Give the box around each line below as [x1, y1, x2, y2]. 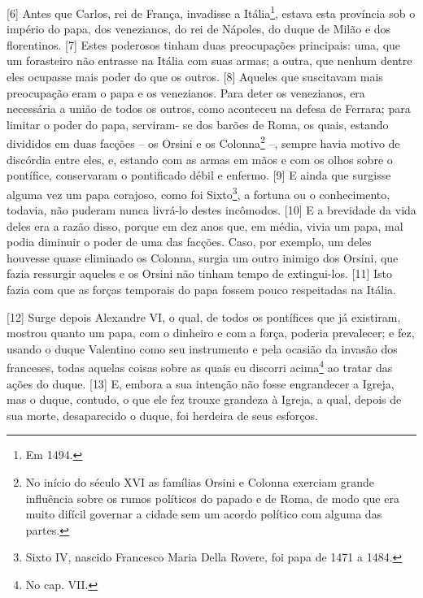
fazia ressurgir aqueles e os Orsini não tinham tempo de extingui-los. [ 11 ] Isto [7, 265, 392, 282]
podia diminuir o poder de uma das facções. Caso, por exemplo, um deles [7, 233, 372, 250]
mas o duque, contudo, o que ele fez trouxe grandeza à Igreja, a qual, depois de [7, 391, 402, 408]
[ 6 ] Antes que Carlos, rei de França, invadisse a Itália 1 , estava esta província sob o [7, 2, 416, 21]
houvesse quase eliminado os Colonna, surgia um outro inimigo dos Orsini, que [7, 249, 399, 266]
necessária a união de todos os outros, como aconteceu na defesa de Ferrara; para [7, 100, 411, 117]
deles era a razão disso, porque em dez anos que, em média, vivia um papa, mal [7, 217, 403, 234]
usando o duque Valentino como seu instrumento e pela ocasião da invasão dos [7, 340, 398, 357]
